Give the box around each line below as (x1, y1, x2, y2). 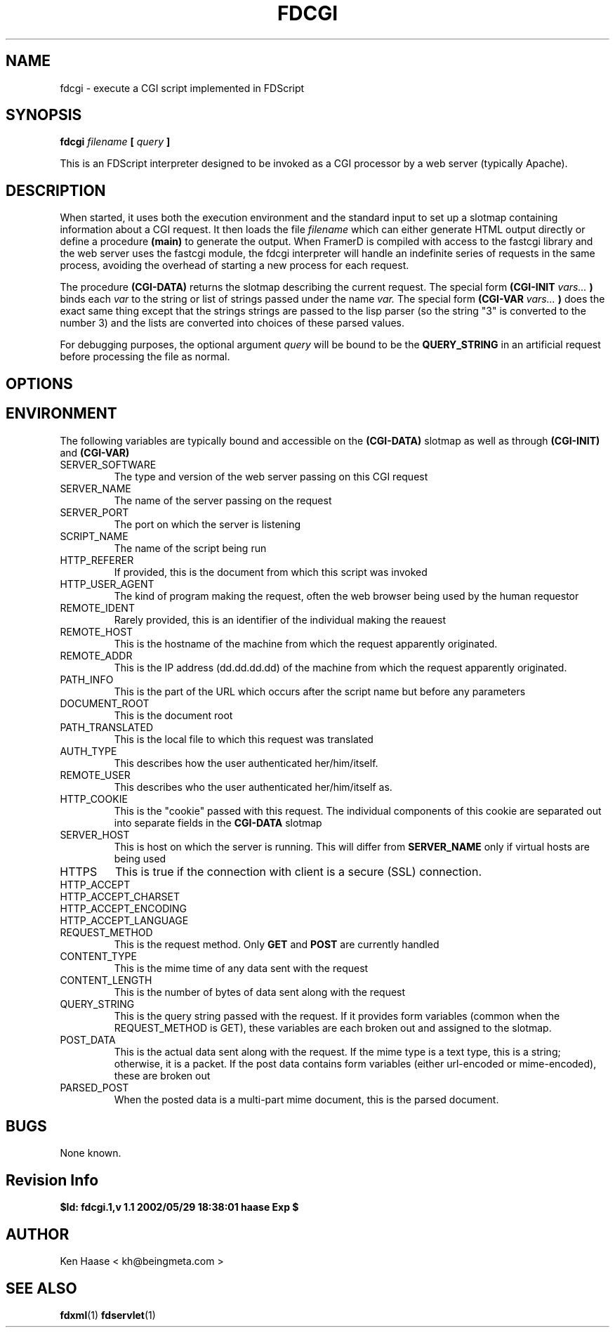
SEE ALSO (6, 1279, 77, 1297)
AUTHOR (6, 1225, 70, 1243)
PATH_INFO (60, 673, 114, 685)
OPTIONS (6, 374, 73, 393)
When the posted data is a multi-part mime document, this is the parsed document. (114, 1093, 499, 1105)
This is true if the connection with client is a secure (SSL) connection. (115, 864, 482, 879)
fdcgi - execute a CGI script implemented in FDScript (60, 81, 305, 94)
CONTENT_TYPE (60, 950, 137, 962)
